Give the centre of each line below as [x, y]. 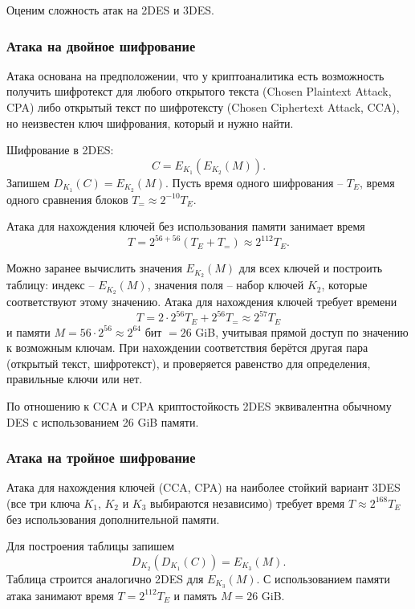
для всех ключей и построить [311, 268]
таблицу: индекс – [51, 285]
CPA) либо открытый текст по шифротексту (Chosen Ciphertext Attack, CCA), [203, 107]
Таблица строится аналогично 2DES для [105, 578]
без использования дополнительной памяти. [113, 519]
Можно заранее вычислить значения [94, 268]
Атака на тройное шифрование [101, 458]
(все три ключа [43, 503]
